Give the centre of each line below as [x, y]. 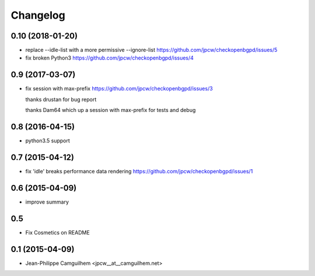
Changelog [38, 15]
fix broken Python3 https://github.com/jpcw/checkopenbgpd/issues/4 [109, 58]
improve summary [47, 202]
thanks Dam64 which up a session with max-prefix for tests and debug [111, 110]
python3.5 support [48, 141]
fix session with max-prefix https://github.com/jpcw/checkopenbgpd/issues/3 [119, 89]
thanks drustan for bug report [61, 99]
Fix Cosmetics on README [57, 232]
